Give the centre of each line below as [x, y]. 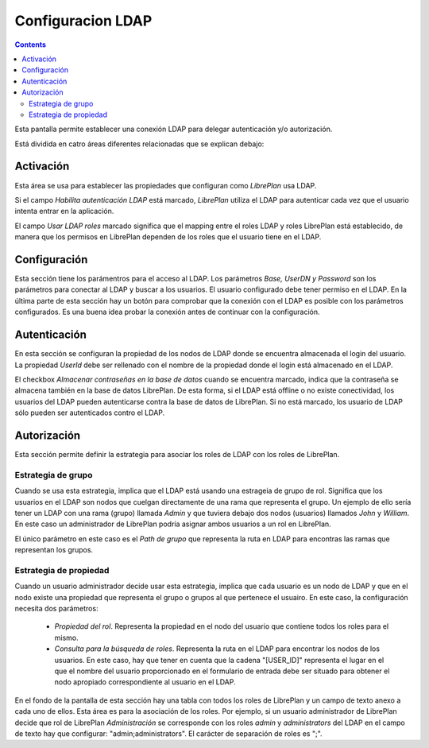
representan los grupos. [54, 550]
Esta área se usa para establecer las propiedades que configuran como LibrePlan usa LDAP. [166, 185]
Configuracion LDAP [83, 21]
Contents [31, 45]
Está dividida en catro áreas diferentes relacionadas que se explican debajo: [139, 144]
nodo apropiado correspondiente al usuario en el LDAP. [145, 682]
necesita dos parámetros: [56, 608]
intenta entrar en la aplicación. [64, 211]
